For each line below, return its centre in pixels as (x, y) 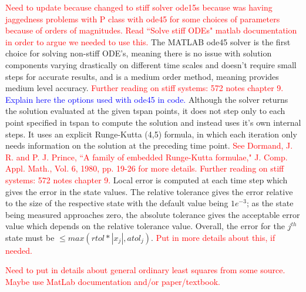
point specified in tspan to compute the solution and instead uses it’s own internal (153, 122)
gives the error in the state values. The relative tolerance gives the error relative (149, 191)
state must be (30, 237)
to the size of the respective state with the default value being (117, 203)
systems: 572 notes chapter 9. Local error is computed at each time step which (147, 179)
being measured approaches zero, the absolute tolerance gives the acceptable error (153, 214)
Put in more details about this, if (216, 237)
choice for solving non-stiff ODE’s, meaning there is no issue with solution (139, 53)
